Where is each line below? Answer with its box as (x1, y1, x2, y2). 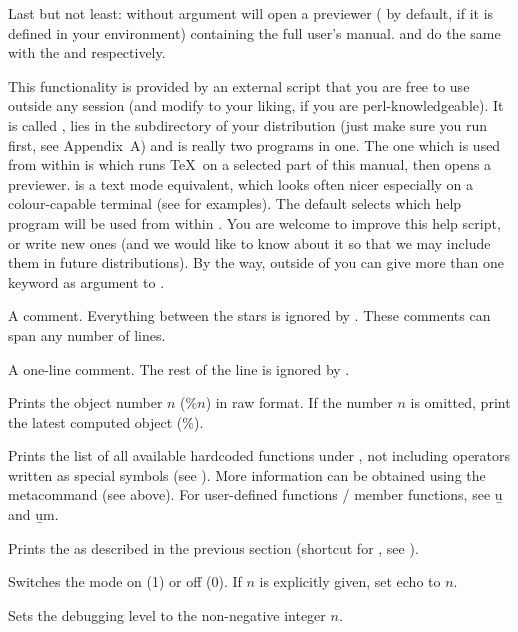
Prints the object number (8, 392, 163, 413)
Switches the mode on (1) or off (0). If (8, 571, 242, 592)
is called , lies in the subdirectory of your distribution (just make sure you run (8, 114, 488, 135)
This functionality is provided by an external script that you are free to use (8, 75, 470, 96)
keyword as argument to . (8, 271, 165, 292)
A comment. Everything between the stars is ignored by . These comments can (8, 305, 491, 326)
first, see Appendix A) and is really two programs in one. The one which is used (8, 134, 501, 155)
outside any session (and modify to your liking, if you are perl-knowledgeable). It (8, 95, 504, 116)
